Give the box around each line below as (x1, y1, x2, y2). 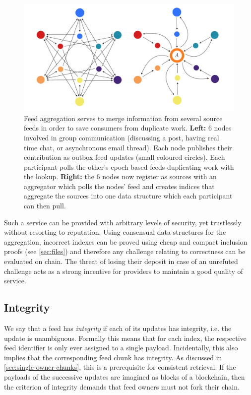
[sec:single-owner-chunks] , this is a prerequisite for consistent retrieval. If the (4, 362, 236, 372)
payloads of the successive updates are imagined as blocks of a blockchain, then (4, 372, 245, 382)
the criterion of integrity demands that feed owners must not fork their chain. (4, 381, 240, 392)
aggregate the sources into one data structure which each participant (24, 191, 233, 201)
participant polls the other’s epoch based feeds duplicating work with (24, 161, 234, 172)
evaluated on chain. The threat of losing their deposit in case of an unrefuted (4, 256, 238, 266)
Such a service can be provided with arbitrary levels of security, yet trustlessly (4, 217, 242, 227)
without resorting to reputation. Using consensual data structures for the (4, 227, 226, 237)
